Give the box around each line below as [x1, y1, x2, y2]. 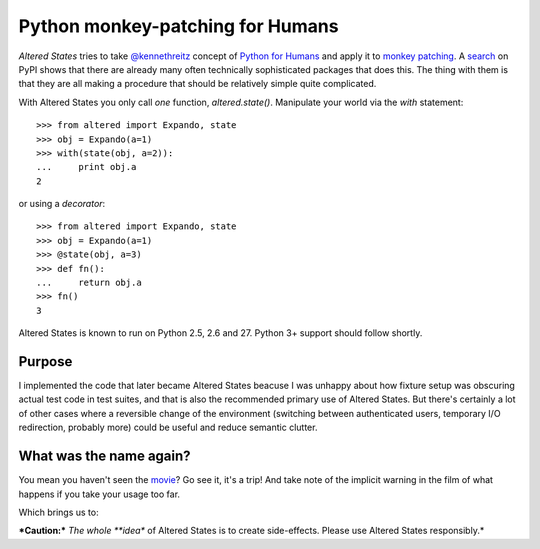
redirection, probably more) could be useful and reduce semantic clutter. [18, 421, 318, 434]
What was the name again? [18, 448, 191, 465]
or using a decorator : [18, 198, 106, 210]
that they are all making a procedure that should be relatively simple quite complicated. [18, 78, 377, 90]
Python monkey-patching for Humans [18, 15, 339, 37]
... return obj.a [36, 277, 142, 289]
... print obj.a [36, 161, 137, 173]
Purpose [18, 353, 73, 370]
